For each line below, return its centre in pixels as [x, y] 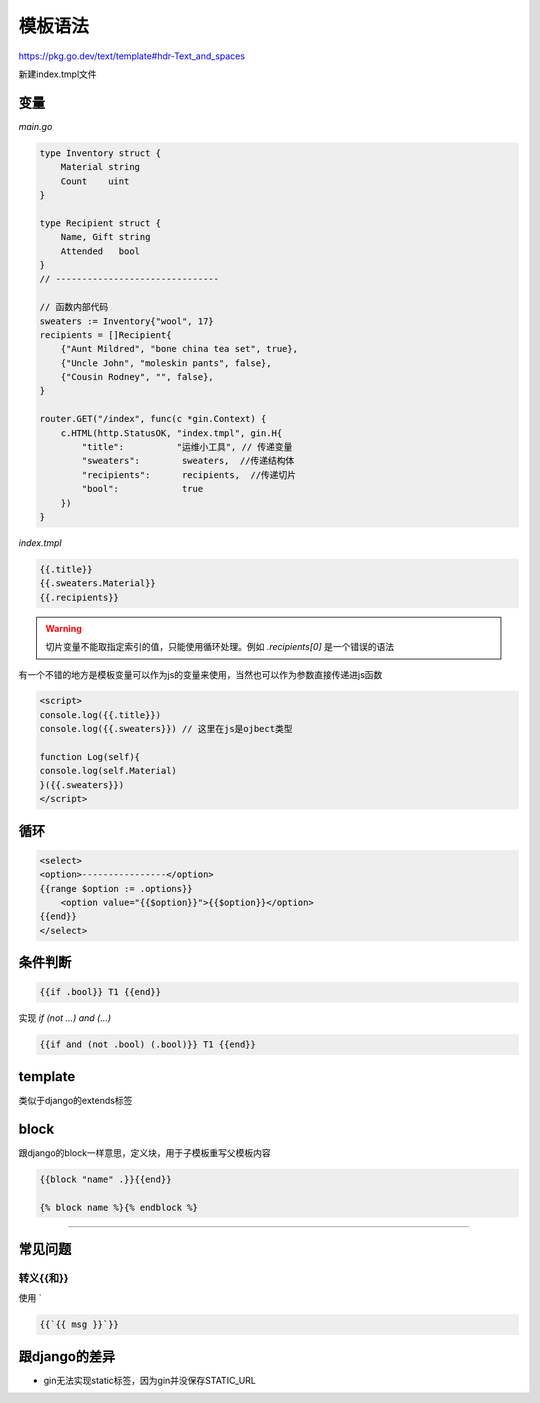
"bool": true [142, 489]
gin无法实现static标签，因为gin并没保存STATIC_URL [150, 1380]
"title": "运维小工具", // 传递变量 [187, 447]
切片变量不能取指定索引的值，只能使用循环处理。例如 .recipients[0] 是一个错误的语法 [220, 647]
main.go [35, 126]
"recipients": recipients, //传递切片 [189, 474]
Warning [63, 628]
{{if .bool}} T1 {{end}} [100, 992]
